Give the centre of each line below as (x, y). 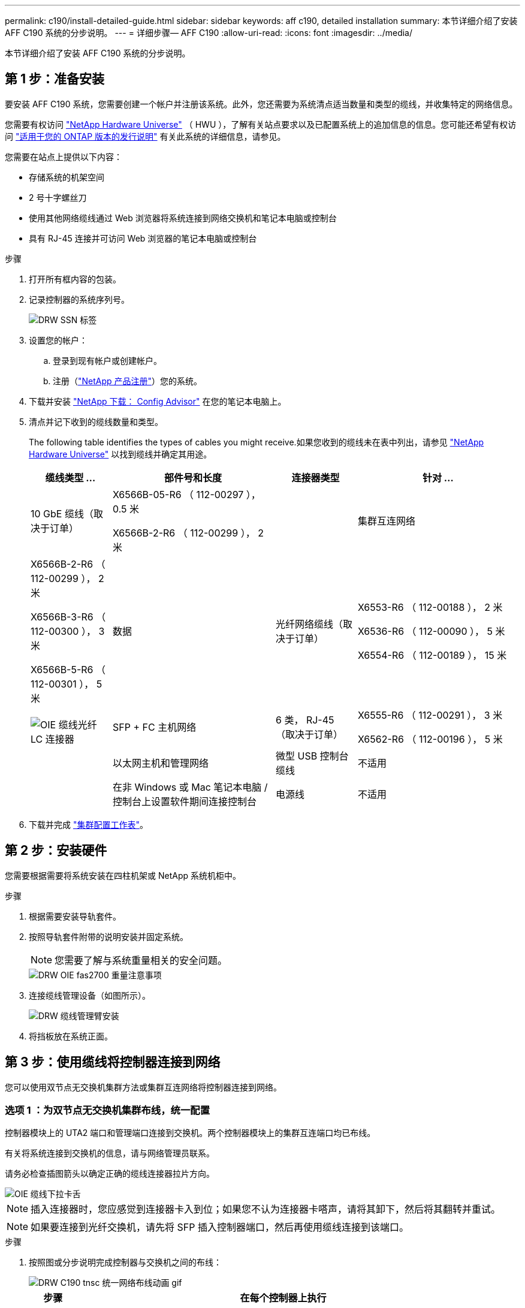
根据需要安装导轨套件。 (75, 916)
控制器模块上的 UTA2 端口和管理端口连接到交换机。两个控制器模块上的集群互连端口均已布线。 (190, 1133)
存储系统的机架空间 (67, 177)
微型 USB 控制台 (312, 756)
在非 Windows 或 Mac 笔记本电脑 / (190, 787)
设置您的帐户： (58, 340)
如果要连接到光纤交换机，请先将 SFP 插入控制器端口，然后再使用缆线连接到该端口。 (220, 1227)
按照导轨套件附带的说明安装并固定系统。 (108, 936)
